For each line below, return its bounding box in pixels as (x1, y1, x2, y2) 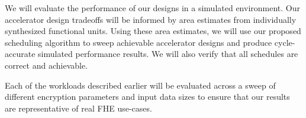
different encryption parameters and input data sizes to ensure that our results (5, 90, 290, 103)
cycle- (274, 36, 295, 48)
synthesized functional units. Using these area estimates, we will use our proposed (5, 25, 301, 37)
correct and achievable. (5, 59, 88, 71)
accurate (5, 48, 36, 60)
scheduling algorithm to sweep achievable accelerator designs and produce (5, 36, 272, 48)
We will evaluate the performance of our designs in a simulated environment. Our (5, 2, 300, 14)
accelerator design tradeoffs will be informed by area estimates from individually (5, 13, 297, 25)
